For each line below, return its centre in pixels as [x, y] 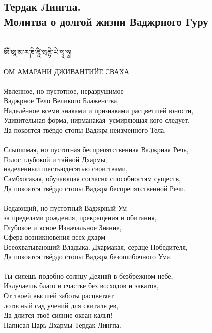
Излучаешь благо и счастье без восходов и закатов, [81, 286]
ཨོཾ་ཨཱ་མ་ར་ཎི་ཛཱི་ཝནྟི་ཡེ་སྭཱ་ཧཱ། [38, 52]
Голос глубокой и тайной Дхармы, [56, 159]
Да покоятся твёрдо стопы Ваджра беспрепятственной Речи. [95, 188]
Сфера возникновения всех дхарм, [55, 237]
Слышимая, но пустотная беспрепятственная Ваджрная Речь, [96, 149]
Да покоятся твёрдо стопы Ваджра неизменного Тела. [85, 129]
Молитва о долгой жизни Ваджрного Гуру [106, 21]
